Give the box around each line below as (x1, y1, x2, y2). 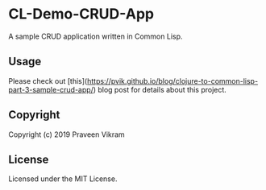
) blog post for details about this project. (93, 85, 227, 94)
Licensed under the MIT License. (8, 174, 118, 184)
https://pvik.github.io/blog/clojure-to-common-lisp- (87, 76, 259, 85)
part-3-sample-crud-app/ (8, 85, 94, 94)
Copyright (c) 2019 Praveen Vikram (8, 130, 125, 139)
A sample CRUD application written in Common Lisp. (8, 31, 183, 41)
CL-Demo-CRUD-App (8, 5, 155, 23)
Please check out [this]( (8, 76, 88, 85)
